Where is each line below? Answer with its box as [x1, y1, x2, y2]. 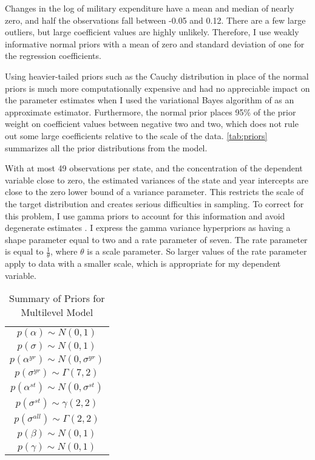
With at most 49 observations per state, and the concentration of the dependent [5, 162, 303, 174]
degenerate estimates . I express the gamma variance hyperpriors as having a [5, 221, 291, 234]
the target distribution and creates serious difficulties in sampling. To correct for [5, 197, 304, 210]
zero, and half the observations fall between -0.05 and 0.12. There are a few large [5, 13, 306, 26]
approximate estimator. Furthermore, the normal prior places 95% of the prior [5, 105, 296, 118]
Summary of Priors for [9, 291, 105, 306]
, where [50, 245, 78, 258]
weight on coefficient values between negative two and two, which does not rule [5, 117, 299, 130]
